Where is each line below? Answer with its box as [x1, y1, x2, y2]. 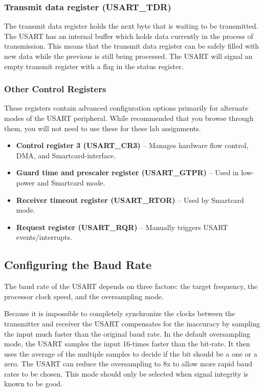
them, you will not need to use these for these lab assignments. [4, 122, 201, 133]
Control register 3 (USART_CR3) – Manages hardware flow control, [16, 140, 249, 151]
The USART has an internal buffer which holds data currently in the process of [4, 30, 253, 41]
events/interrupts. [16, 232, 72, 242]
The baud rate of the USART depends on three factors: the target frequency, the [4, 281, 258, 292]
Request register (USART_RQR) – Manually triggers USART [16, 221, 228, 232]
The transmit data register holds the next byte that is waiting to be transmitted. [4, 20, 258, 31]
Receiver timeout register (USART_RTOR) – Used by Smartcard [16, 194, 244, 205]
